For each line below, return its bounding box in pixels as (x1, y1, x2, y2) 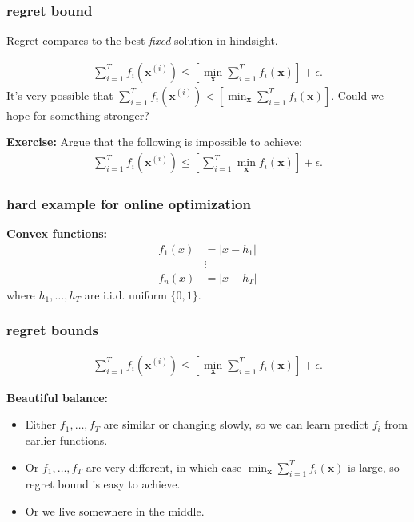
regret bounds (6, 320, 98, 340)
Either (25, 416, 57, 433)
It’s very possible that (6, 86, 113, 103)
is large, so (348, 458, 400, 475)
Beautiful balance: (6, 389, 109, 405)
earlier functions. (25, 432, 108, 448)
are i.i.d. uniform (84, 286, 167, 303)
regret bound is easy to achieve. (25, 476, 181, 492)
